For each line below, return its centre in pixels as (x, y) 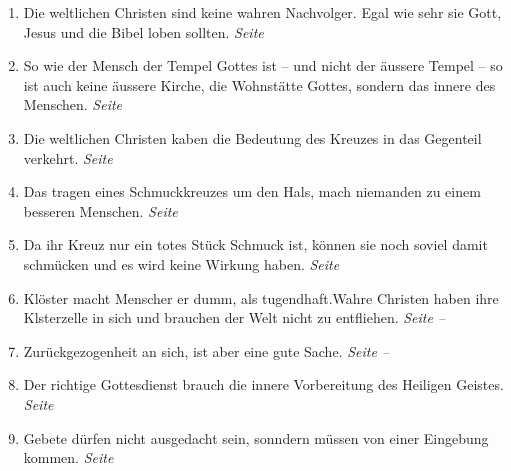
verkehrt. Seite (68, 157)
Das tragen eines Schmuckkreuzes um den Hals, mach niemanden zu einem (252, 191)
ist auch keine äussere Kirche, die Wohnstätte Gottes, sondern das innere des (259, 84)
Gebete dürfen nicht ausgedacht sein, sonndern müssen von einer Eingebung (256, 437)
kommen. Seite (68, 457)
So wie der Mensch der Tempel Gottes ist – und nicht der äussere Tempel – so (263, 65)
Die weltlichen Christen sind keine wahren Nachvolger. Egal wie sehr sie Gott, (262, 12)
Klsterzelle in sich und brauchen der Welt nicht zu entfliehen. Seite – (234, 317)
